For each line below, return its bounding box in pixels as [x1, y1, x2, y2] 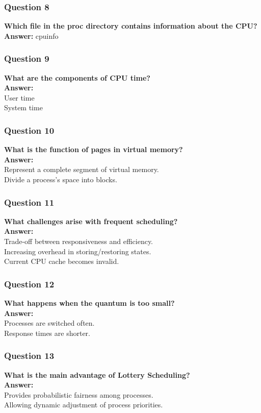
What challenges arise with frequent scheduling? [4, 215, 178, 226]
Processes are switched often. [4, 318, 95, 328]
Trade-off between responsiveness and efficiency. [4, 236, 153, 246]
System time [4, 102, 43, 113]
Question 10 [4, 124, 55, 136]
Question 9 [4, 52, 49, 65]
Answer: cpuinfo [4, 30, 59, 41]
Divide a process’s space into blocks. [4, 174, 117, 184]
